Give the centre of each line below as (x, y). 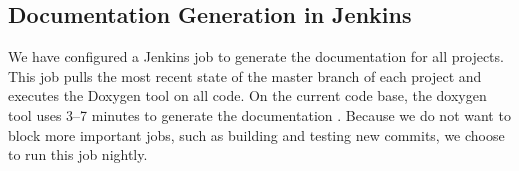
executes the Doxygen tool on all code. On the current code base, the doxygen (247, 95)
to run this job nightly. (78, 154)
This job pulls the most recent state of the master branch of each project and (245, 75)
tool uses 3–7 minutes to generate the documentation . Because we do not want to (259, 114)
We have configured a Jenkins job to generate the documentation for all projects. (256, 56)
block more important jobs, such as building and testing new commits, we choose (256, 134)
